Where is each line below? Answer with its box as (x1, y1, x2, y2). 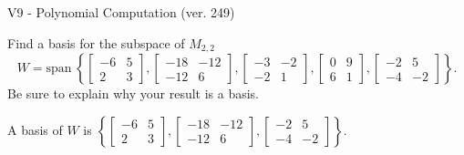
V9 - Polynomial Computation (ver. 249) (7, 3, 235, 21)
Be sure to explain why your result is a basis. (7, 84, 260, 103)
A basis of (7, 119, 63, 139)
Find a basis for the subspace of (7, 33, 185, 52)
